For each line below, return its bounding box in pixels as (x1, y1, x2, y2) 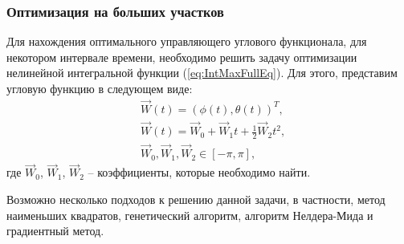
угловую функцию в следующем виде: (6, 80, 193, 96)
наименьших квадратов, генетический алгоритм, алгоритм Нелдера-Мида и (6, 206, 373, 223)
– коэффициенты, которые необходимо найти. (88, 164, 311, 181)
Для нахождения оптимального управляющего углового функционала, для (6, 33, 367, 50)
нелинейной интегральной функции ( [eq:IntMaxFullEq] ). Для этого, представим (6, 64, 398, 81)
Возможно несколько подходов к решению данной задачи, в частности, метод (6, 190, 386, 207)
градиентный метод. (6, 222, 104, 239)
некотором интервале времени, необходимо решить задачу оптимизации (6, 48, 357, 65)
